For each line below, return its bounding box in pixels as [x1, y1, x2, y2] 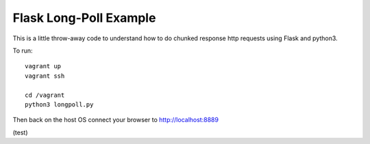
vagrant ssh [25, 72, 65, 80]
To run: [12, 46, 34, 55]
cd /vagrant [25, 91, 65, 99]
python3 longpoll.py [25, 100, 94, 109]
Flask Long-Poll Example [12, 10, 156, 25]
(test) [12, 128, 28, 136]
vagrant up [25, 62, 62, 70]
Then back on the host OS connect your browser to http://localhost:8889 [12, 116, 219, 124]
